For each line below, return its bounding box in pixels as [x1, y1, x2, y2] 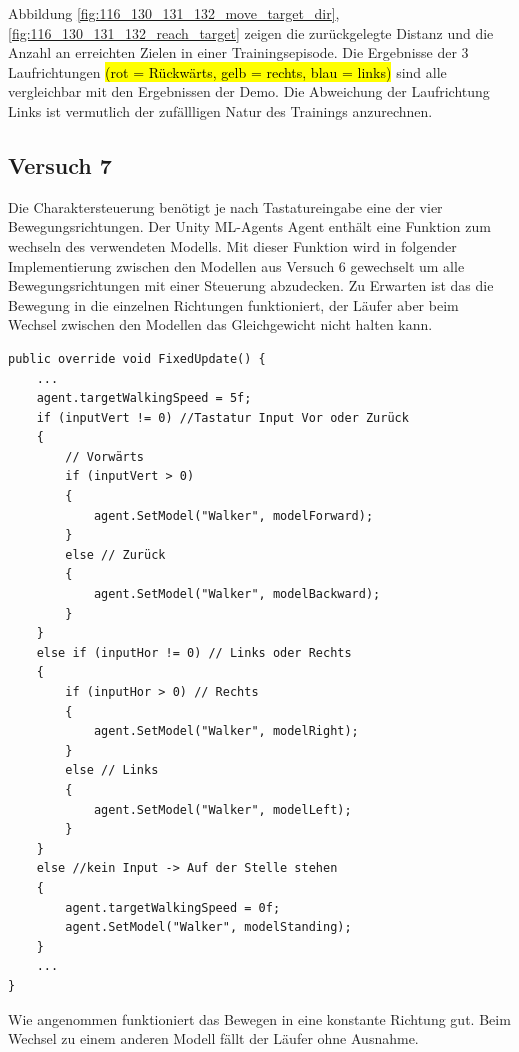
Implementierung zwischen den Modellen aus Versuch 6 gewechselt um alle [8, 255, 465, 276]
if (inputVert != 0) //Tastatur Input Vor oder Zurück [36, 410, 409, 425]
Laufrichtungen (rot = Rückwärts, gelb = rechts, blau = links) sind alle [8, 61, 447, 82]
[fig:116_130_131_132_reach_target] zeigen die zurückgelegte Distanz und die [8, 22, 494, 43]
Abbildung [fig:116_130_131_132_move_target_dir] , [8, 3, 340, 23]
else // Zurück [65, 547, 166, 562]
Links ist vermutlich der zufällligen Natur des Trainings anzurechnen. [8, 100, 433, 121]
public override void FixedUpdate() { [8, 351, 266, 366]
